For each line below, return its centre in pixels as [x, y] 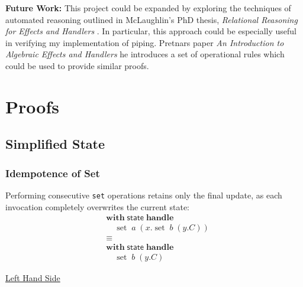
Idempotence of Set [53, 173]
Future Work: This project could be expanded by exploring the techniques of [148, 8]
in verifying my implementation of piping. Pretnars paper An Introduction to [145, 42]
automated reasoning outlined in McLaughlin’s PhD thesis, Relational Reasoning [151, 19]
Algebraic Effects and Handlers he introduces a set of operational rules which [145, 54]
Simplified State [55, 144]
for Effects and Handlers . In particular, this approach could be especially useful [151, 31]
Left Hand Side [33, 278]
